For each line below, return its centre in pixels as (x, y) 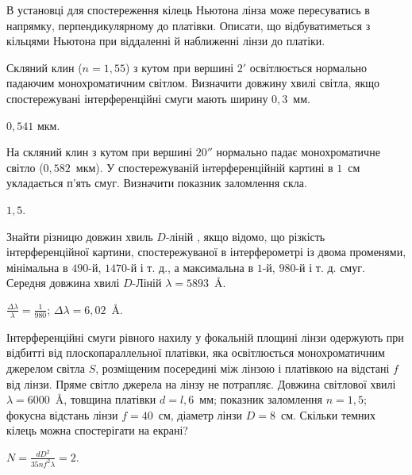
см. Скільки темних (328, 414)
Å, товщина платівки (106, 399)
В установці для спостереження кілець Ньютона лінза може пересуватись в (188, 10)
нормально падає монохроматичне (298, 152)
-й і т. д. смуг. (330, 267)
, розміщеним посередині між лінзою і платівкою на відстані (243, 368)
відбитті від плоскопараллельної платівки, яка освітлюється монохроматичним (196, 352)
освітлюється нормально (308, 67)
